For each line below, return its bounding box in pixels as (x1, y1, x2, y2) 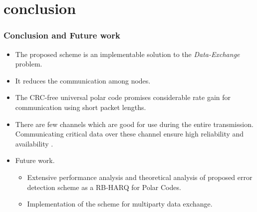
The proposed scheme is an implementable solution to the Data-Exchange (15, 48, 240, 59)
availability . (15, 138, 53, 148)
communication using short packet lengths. (15, 101, 146, 112)
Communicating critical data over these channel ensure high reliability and (15, 128, 244, 139)
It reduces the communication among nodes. (15, 75, 151, 85)
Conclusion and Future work (3, 29, 120, 41)
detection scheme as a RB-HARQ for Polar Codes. (27, 181, 181, 192)
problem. (15, 58, 42, 69)
